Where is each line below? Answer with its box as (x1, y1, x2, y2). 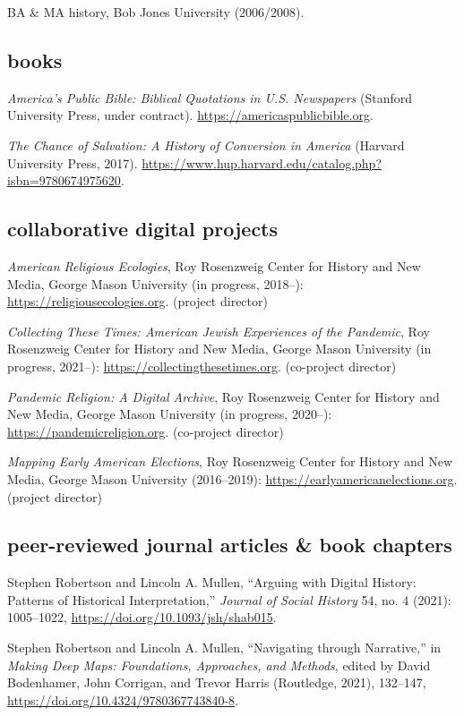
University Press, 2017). (7, 153, 138, 172)
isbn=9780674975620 (7, 171, 121, 190)
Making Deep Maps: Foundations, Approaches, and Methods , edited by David (7, 655, 431, 674)
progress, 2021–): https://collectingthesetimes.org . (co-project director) (7, 356, 397, 375)
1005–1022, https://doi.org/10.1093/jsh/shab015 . (7, 608, 277, 626)
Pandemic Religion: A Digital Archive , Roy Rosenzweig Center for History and (7, 387, 440, 405)
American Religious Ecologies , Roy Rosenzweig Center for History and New (7, 256, 421, 275)
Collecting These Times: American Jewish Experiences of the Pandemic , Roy (7, 321, 430, 340)
